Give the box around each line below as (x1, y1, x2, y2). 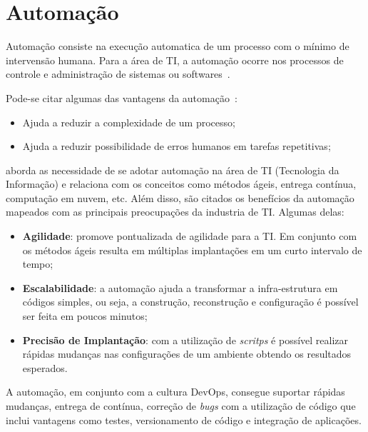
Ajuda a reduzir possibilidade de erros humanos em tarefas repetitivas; (22, 139, 331, 154)
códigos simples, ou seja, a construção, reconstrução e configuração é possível (22, 294, 359, 309)
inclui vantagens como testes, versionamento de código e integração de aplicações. (6, 412, 362, 427)
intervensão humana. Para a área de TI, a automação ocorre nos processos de (6, 52, 344, 67)
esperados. (22, 360, 68, 375)
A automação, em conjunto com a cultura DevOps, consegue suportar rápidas (6, 384, 345, 399)
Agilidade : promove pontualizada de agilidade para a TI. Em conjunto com (22, 228, 357, 243)
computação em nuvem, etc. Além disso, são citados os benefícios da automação (6, 190, 354, 205)
